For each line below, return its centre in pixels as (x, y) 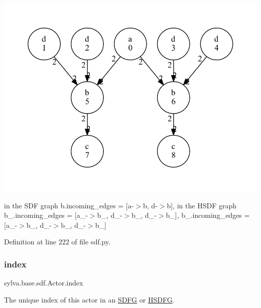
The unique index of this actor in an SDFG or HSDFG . (89, 299)
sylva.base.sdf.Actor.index (44, 283)
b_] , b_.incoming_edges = (208, 215)
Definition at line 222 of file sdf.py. (57, 242)
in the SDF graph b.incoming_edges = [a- (69, 205)
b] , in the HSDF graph (202, 205)
